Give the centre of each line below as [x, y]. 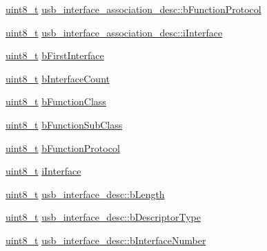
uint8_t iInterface [43, 171]
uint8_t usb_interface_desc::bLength [85, 194]
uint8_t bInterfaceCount [58, 78]
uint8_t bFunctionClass [56, 101]
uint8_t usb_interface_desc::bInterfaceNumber [106, 240]
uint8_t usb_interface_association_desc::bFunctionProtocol [133, 9]
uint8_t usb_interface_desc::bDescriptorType [103, 217]
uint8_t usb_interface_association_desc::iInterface [114, 32]
